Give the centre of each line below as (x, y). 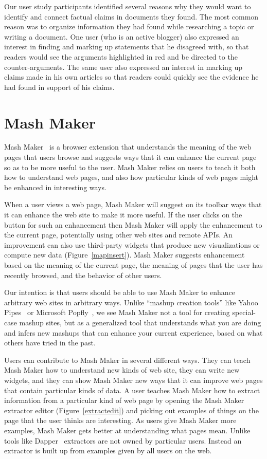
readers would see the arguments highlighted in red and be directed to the (121, 56)
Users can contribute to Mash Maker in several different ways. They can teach (127, 360)
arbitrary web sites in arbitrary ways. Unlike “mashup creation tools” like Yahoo (131, 302)
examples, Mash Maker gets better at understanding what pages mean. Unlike (127, 430)
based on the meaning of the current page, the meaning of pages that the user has (133, 265)
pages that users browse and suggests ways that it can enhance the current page (130, 157)
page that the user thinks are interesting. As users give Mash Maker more (120, 420)
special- (244, 312)
